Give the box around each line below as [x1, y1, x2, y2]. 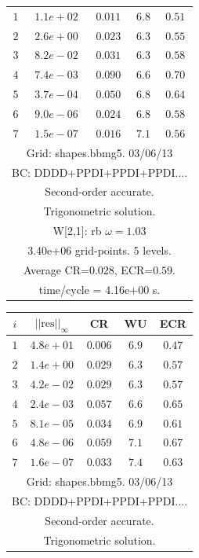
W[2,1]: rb [52, 222, 102, 239]
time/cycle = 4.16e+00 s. [38, 281, 161, 297]
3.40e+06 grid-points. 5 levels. [27, 241, 172, 258]
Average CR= [24, 261, 89, 277]
